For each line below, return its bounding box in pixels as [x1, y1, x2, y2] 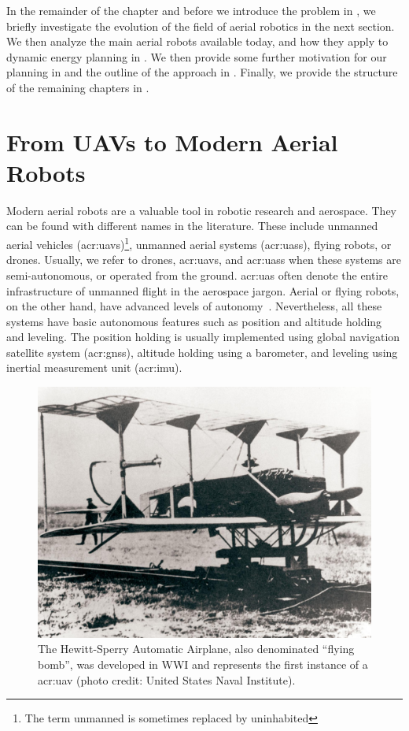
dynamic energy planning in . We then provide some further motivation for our [6, 48, 387, 65]
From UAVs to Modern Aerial [6, 125, 338, 158]
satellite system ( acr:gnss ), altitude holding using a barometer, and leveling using [6, 343, 398, 360]
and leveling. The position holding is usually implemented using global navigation [6, 328, 400, 345]
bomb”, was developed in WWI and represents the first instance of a [38, 656, 368, 673]
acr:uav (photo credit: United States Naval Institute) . [38, 671, 296, 688]
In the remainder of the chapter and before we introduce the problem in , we [6, 2, 376, 18]
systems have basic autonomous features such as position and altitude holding [6, 313, 382, 329]
